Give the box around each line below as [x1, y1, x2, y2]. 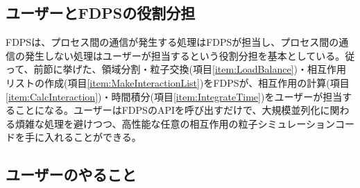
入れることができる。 [44, 130, 142, 144]
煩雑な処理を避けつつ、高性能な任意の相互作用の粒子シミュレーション [15, 116, 335, 130]
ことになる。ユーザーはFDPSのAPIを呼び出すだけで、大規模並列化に [15, 103, 330, 117]
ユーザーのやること [6, 164, 137, 185]
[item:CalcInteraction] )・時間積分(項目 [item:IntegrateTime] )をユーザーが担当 [6, 89, 343, 103]
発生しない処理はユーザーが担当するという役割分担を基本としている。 [24, 48, 345, 62]
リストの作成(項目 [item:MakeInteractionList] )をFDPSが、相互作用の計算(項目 [6, 75, 350, 89]
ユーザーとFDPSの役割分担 [6, 2, 196, 24]
